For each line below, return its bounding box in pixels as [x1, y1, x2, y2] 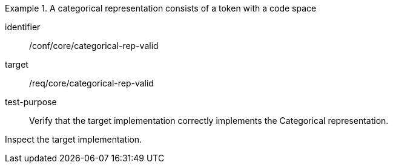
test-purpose [5, 97, 57, 107]
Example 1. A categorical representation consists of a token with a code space [5, 3, 317, 13]
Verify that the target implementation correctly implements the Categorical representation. [29, 115, 389, 126]
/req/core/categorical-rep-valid [29, 78, 154, 88]
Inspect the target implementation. [5, 134, 142, 144]
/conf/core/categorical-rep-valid [29, 40, 159, 51]
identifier [5, 22, 41, 32]
